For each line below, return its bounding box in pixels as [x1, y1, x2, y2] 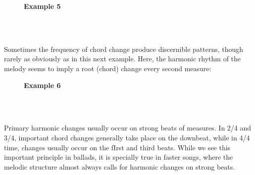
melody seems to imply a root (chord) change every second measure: [4, 63, 211, 73]
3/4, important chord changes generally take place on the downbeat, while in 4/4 [4, 132, 250, 142]
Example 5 [24, 1, 61, 11]
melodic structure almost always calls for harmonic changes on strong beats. [4, 161, 235, 172]
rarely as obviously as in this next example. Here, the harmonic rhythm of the [4, 53, 241, 64]
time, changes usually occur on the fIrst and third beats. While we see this [4, 142, 231, 152]
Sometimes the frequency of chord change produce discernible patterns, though [4, 44, 244, 54]
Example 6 [24, 80, 61, 90]
